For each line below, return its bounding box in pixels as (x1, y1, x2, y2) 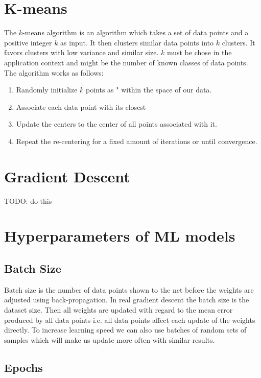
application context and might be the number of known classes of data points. (4, 57, 248, 67)
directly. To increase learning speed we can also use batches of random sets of (4, 324, 247, 335)
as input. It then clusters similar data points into (60, 37, 214, 48)
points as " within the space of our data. (86, 84, 212, 95)
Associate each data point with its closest (16, 101, 146, 112)
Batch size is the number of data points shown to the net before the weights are (4, 284, 254, 295)
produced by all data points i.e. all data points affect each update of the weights (4, 314, 255, 325)
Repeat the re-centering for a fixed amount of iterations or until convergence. (16, 135, 257, 146)
